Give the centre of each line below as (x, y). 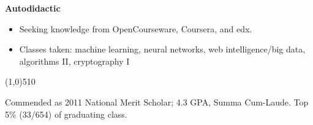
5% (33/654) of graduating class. (66, 114)
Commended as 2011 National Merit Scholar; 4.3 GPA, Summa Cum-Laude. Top (157, 102)
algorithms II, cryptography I (74, 61)
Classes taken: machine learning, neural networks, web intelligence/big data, (162, 49)
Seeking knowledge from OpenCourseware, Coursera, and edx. (136, 28)
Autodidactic (33, 8)
